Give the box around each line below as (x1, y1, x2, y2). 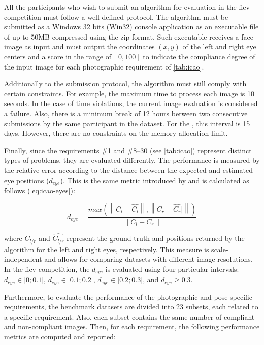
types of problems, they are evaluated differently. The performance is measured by (4, 155, 260, 165)
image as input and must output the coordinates (4, 41, 155, 52)
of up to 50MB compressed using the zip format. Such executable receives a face (4, 31, 253, 42)
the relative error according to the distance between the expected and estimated (4, 164, 253, 175)
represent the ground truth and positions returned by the (67, 233, 245, 244)
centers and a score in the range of (4, 51, 112, 61)
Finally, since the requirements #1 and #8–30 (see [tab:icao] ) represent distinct (4, 145, 252, 155)
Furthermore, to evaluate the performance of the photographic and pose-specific (4, 291, 253, 302)
